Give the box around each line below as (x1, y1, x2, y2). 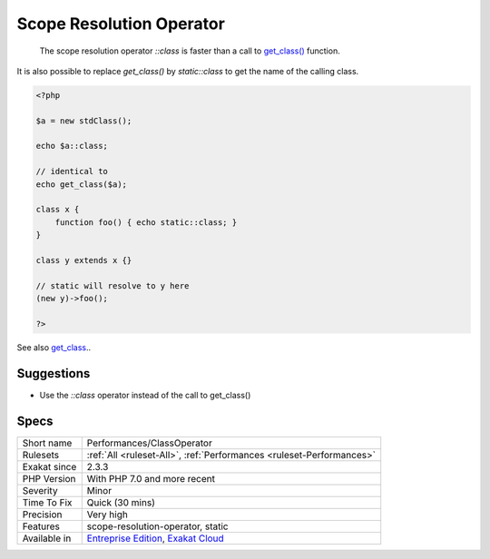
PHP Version (22, 472, 76, 485)
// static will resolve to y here (35, 280, 190, 290)
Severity (22, 484, 58, 496)
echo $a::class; (35, 141, 109, 152)
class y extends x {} (35, 255, 132, 265)
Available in (22, 532, 72, 544)
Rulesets (22, 448, 59, 461)
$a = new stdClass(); (35, 115, 132, 126)
